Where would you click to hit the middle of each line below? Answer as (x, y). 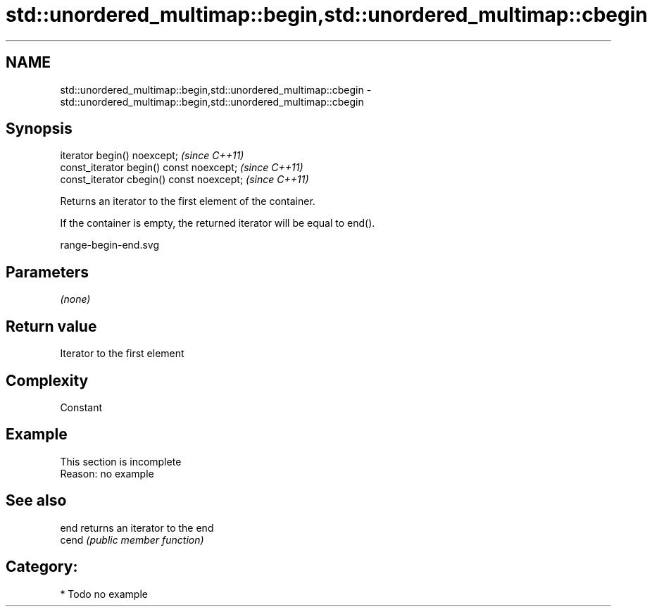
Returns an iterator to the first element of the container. (188, 201)
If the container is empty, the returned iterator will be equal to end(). (218, 223)
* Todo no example (104, 594)
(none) (75, 299)
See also (36, 501)
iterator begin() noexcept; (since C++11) (152, 156)
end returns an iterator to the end (137, 527)
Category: (42, 567)
